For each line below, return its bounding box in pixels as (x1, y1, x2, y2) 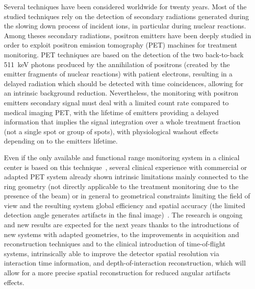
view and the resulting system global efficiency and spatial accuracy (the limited (4, 200, 245, 210)
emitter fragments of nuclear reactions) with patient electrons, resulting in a (4, 69, 233, 79)
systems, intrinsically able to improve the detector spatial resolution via (4, 248, 219, 258)
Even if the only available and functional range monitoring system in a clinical (4, 152, 240, 162)
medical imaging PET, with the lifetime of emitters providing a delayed (4, 107, 219, 117)
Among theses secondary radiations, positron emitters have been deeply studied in (4, 30, 251, 40)
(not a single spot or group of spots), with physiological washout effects (4, 126, 219, 136)
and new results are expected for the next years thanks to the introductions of (4, 219, 239, 230)
